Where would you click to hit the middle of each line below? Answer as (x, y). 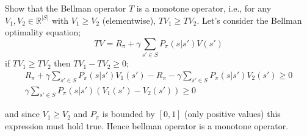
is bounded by (128, 114)
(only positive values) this (233, 114)
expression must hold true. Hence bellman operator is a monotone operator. (147, 125)
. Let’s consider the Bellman (249, 20)
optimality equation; (43, 32)
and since (22, 114)
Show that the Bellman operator (66, 8)
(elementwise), (129, 20)
